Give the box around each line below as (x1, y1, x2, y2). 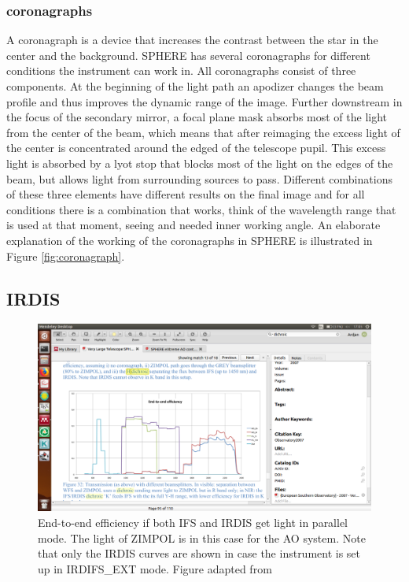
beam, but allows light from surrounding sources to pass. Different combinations (6, 170, 392, 187)
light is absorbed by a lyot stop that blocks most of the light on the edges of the (6, 154, 393, 171)
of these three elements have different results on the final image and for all (6, 186, 365, 202)
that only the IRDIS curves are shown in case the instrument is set (38, 545, 361, 562)
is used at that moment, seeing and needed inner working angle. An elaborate (6, 217, 381, 233)
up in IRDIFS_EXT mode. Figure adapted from (38, 560, 272, 576)
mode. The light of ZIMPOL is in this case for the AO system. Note (38, 529, 366, 546)
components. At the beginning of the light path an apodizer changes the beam (6, 78, 384, 94)
